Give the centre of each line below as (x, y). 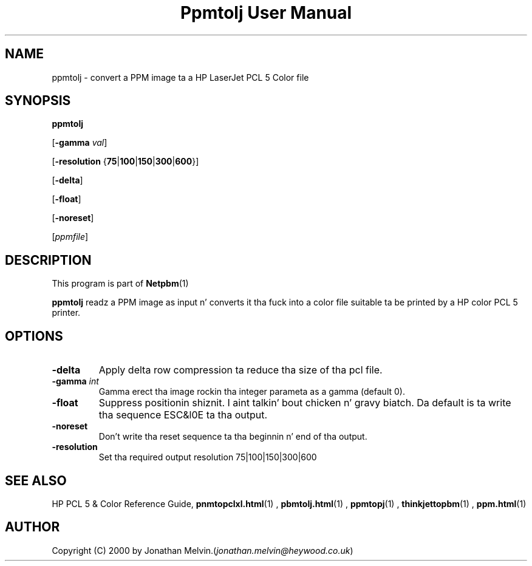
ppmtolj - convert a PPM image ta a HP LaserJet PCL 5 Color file (180, 77)
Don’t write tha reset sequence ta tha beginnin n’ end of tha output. (233, 437)
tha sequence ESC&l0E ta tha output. (183, 415)
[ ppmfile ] (70, 237)
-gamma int (75, 381)
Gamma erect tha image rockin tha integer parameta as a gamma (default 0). (252, 392)
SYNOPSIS (38, 101)
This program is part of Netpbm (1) (120, 284)
